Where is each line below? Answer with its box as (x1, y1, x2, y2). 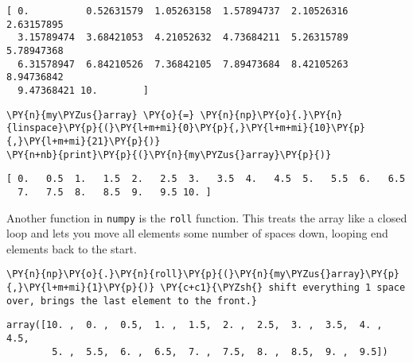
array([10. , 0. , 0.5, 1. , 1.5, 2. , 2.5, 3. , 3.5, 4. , (6, 319, 383, 331)
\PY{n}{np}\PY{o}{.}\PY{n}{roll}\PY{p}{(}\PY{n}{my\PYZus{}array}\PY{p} (6, 268, 399, 280)
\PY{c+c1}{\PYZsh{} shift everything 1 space (160, 282, 406, 294)
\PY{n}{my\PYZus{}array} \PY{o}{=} (6, 109, 195, 121)
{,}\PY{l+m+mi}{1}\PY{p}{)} (6, 282, 155, 294)
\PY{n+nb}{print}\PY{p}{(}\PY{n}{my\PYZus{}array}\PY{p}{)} (6, 149, 332, 160)
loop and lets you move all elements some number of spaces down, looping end (6, 225, 388, 241)
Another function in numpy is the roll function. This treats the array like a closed (6, 209, 407, 226)
